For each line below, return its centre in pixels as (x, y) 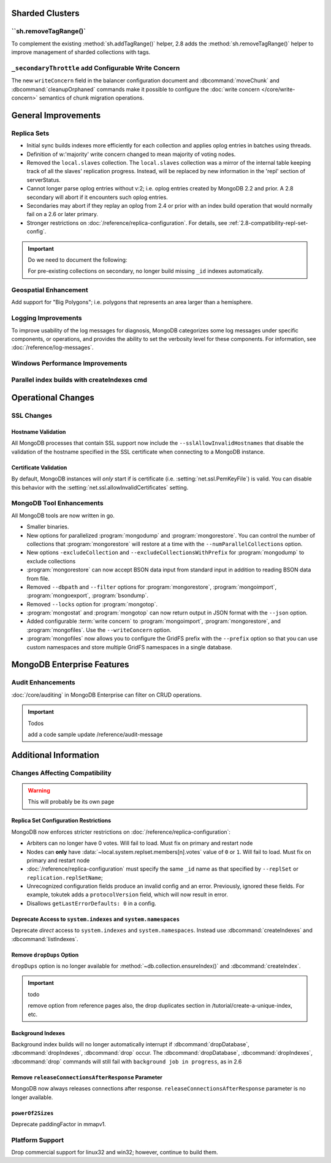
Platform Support (38, 1140)
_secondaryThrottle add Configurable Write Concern (96, 68)
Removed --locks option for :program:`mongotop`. (92, 604)
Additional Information (55, 755)
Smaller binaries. (48, 527)
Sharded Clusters (45, 13)
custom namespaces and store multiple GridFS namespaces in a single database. (129, 647)
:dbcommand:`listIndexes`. (45, 939)
